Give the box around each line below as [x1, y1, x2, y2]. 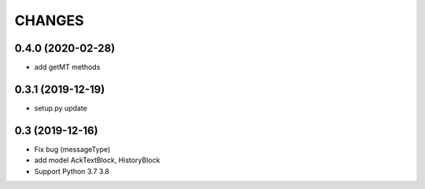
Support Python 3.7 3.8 [34, 166, 110, 176]
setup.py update [34, 103, 88, 113]
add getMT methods [34, 63, 101, 72]
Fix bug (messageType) [34, 144, 111, 154]
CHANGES [14, 12, 84, 29]
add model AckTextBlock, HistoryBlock [34, 155, 161, 165]
